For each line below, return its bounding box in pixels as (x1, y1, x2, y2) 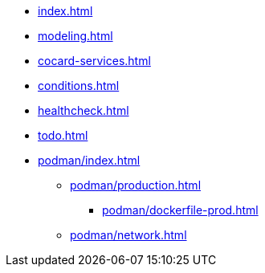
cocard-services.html (38, 54, 151, 67)
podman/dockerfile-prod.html (102, 203, 259, 217)
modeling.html (38, 29, 113, 43)
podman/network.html (70, 228, 187, 242)
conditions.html (38, 79, 120, 92)
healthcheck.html (38, 104, 129, 117)
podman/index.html (38, 153, 141, 167)
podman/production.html (70, 178, 202, 192)
